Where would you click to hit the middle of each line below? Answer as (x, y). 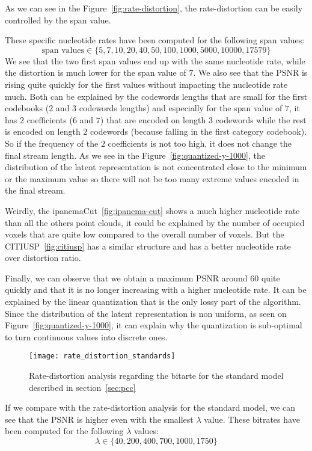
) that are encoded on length (153, 119)
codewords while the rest (261, 119)
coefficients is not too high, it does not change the (200, 143)
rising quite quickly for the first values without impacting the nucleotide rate (146, 84)
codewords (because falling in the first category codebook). (199, 131)
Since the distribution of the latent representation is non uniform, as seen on (146, 313)
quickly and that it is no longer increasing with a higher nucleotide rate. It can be (156, 290)
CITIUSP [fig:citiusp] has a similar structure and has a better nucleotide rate (148, 246)
